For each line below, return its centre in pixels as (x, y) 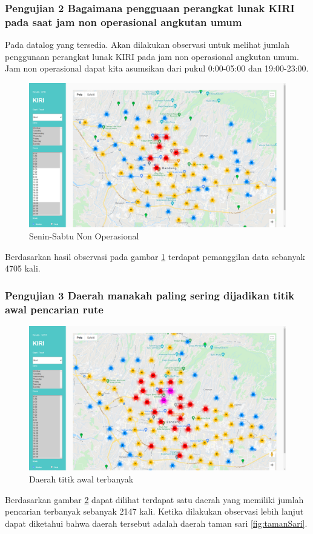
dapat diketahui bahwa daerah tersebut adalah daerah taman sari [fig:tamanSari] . (156, 523)
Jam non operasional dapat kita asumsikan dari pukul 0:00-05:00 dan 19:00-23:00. (157, 68)
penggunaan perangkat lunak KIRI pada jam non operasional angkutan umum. (152, 56)
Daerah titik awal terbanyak (81, 479)
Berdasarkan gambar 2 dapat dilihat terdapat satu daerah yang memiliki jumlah (154, 499)
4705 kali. (23, 268)
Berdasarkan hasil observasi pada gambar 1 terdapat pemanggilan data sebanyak (155, 256)
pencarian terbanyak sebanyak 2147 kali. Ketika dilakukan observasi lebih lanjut (154, 511)
